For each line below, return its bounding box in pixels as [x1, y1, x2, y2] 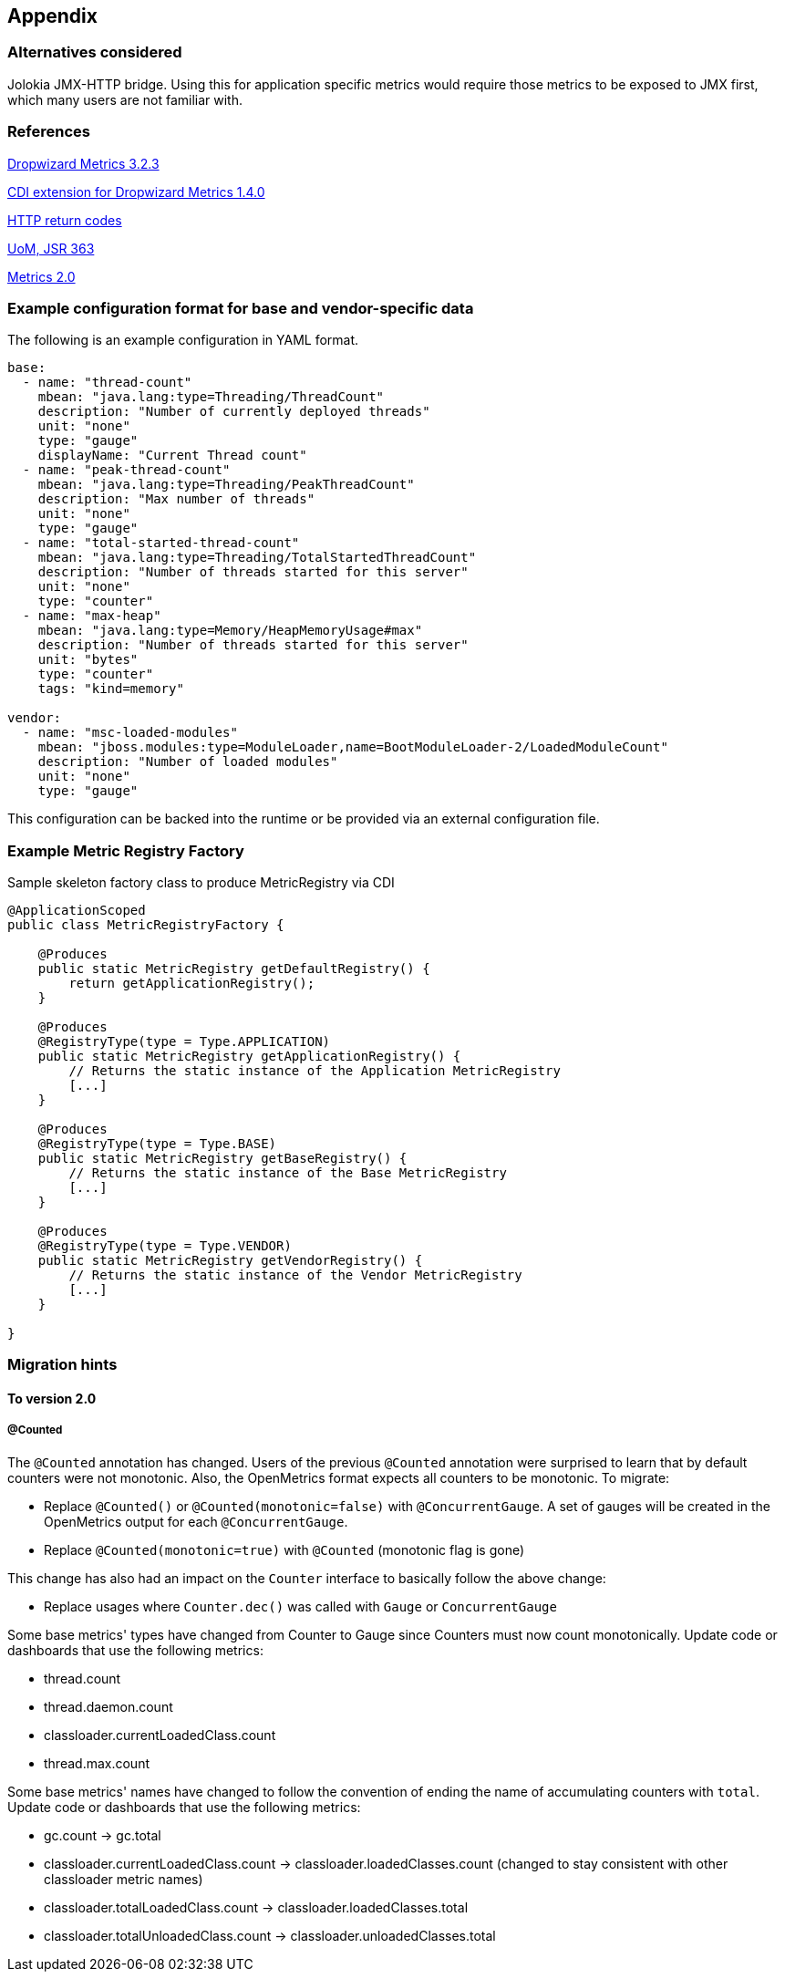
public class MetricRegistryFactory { [7, 917, 284, 933]
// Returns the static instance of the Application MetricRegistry [68, 1063, 561, 1079]
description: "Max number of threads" [37, 492, 315, 507]
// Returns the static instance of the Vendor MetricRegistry [68, 1268, 522, 1283]
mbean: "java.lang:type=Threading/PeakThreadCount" [37, 477, 415, 492]
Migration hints [7, 1355, 118, 1374]
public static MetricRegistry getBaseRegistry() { [37, 1151, 408, 1166]
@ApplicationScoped [7, 903, 146, 918]
